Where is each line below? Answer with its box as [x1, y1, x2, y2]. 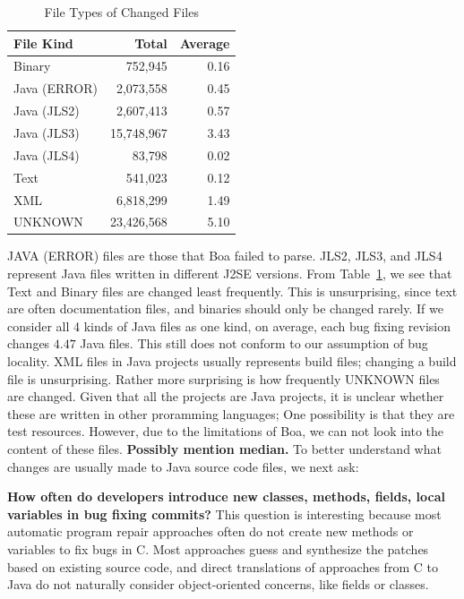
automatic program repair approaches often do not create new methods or [7, 522, 414, 541]
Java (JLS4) [13, 145, 80, 164]
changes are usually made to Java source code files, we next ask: [7, 457, 359, 475]
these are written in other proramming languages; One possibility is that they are [7, 404, 455, 423]
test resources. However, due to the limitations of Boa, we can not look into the [7, 422, 444, 441]
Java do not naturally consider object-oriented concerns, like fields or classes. [7, 575, 429, 594]
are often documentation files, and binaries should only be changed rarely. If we [7, 299, 443, 318]
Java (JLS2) [13, 101, 80, 120]
